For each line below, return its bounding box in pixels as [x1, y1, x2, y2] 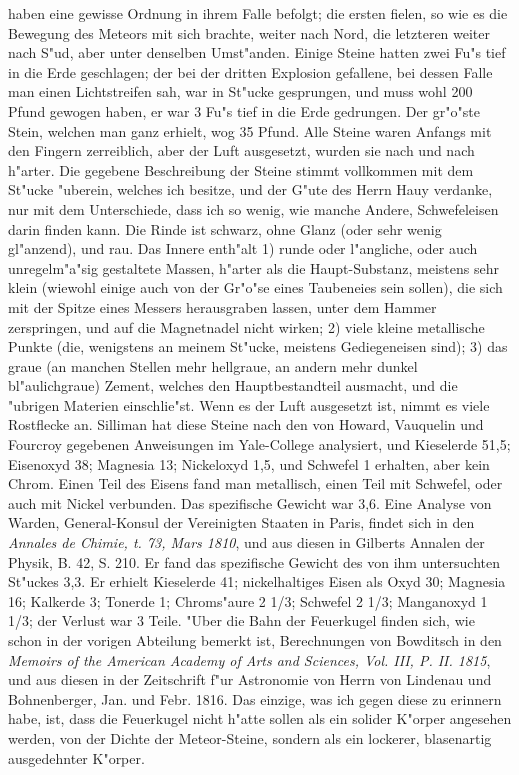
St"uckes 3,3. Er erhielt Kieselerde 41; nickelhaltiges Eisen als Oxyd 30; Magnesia [8, 571, 506, 592]
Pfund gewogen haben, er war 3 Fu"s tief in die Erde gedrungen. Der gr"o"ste [8, 100, 480, 121]
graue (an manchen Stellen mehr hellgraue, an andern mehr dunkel [8, 355, 418, 376]
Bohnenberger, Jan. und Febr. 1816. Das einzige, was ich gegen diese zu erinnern [8, 688, 502, 709]
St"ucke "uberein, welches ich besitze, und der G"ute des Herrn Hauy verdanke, [8, 179, 493, 200]
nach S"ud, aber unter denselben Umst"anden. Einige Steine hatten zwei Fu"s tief [8, 42, 506, 63]
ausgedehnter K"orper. [8, 747, 145, 768]
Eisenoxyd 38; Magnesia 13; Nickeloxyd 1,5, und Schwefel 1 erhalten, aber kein [8, 453, 490, 474]
